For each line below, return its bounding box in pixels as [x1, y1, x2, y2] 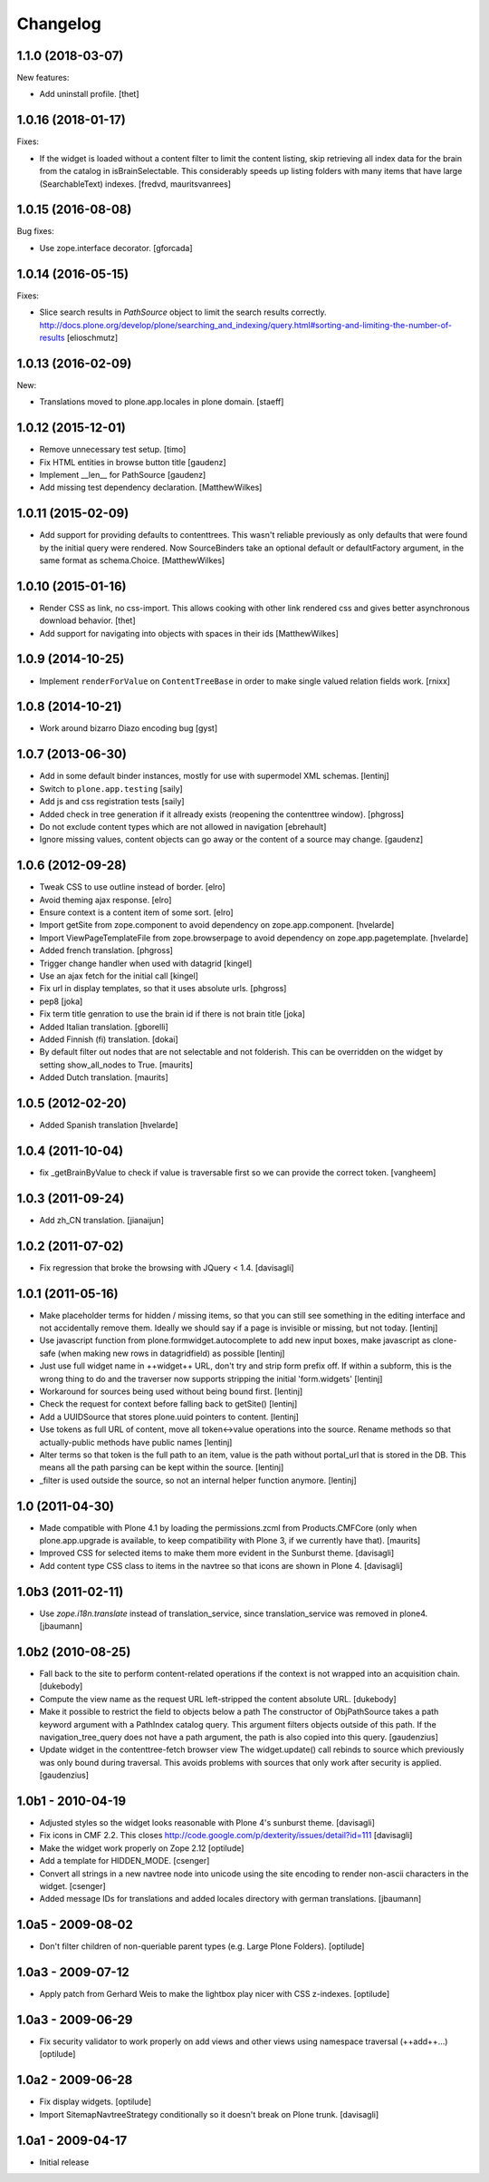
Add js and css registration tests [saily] [39, 796, 185, 807]
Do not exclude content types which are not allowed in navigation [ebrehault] [39, 821, 327, 832]
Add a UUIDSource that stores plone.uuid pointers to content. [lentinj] [39, 1411, 299, 1422]
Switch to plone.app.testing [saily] [39, 783, 183, 794]
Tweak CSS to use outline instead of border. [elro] [39, 882, 225, 892]
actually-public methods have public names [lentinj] [39, 1437, 233, 1447]
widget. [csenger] [39, 1880, 106, 1891]
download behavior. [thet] [39, 615, 136, 626]
